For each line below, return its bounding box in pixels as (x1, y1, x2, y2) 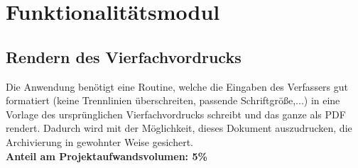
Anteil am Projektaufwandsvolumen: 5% (6, 148, 207, 163)
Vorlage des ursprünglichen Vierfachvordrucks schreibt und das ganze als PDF (6, 106, 346, 121)
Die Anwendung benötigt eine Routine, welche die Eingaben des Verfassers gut (6, 79, 349, 94)
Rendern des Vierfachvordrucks (6, 45, 242, 67)
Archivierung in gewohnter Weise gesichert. (6, 134, 193, 149)
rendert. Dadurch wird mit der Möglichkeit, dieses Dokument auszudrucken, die (6, 121, 352, 135)
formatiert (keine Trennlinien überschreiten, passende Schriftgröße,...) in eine (6, 93, 340, 108)
